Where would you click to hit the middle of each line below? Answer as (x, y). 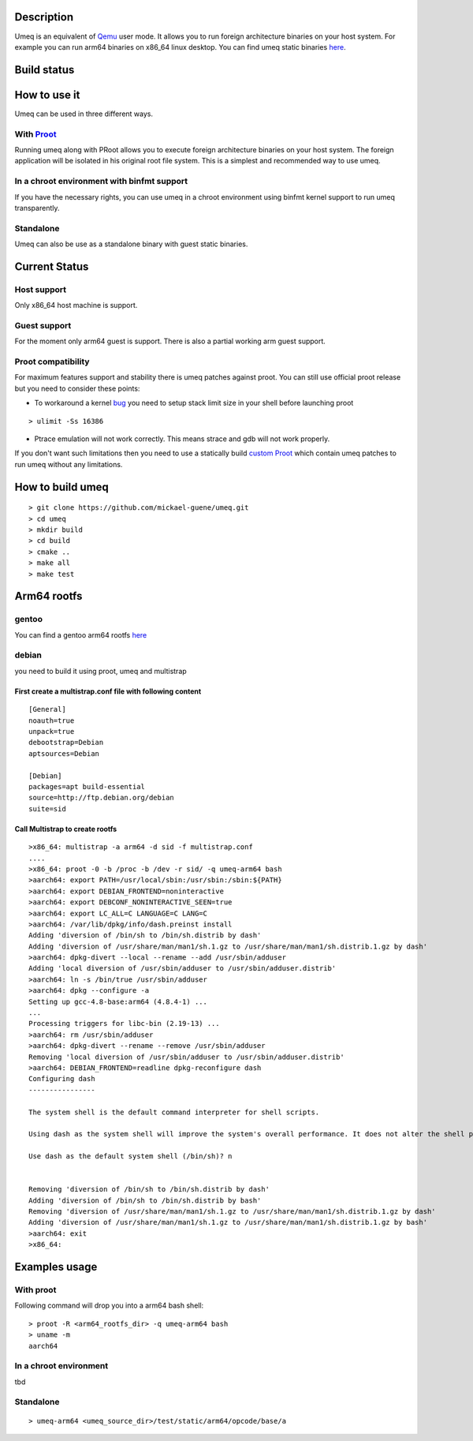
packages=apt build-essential (87, 786)
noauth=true (52, 720)
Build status (45, 70)
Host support (41, 290)
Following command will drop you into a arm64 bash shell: (109, 1305)
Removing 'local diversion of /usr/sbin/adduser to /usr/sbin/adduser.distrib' (186, 1057)
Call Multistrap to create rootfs (66, 829)
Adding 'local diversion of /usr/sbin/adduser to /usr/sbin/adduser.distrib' (182, 968)
